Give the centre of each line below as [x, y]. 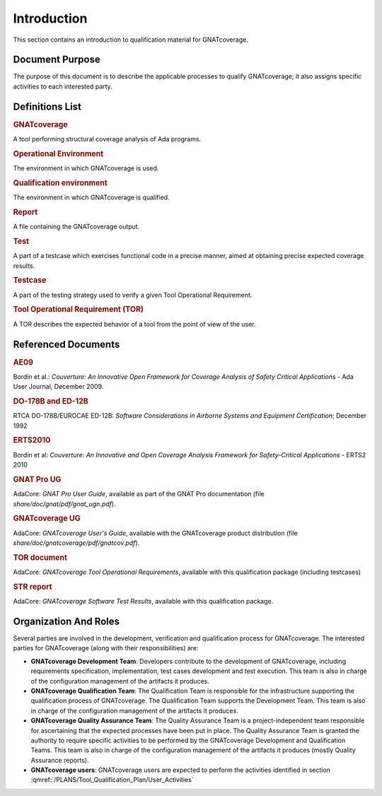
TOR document [40, 557]
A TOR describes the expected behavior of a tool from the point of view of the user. [134, 324]
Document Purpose [57, 60]
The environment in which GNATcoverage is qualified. [91, 197]
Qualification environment [60, 182]
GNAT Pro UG [37, 479]
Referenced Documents [66, 344]
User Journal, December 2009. [58, 387]
